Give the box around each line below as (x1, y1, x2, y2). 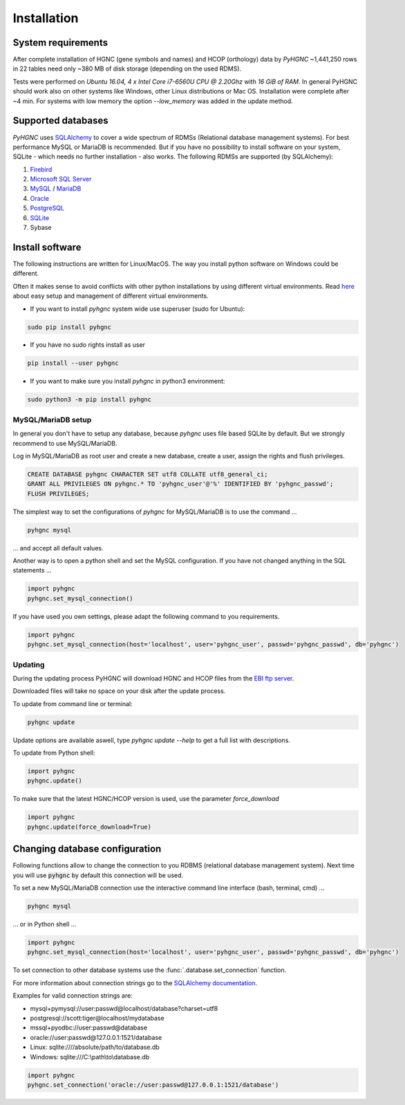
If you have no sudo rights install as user (30, 341, 145, 349)
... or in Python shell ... (12, 920, 77, 928)
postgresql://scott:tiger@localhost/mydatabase (30, 1014, 165, 1022)
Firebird (30, 165, 53, 173)
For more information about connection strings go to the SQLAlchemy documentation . (12, 978, 258, 987)
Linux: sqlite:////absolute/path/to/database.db (30, 1043, 160, 1052)
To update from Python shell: (12, 748, 96, 757)
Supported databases (12, 115, 109, 127)
